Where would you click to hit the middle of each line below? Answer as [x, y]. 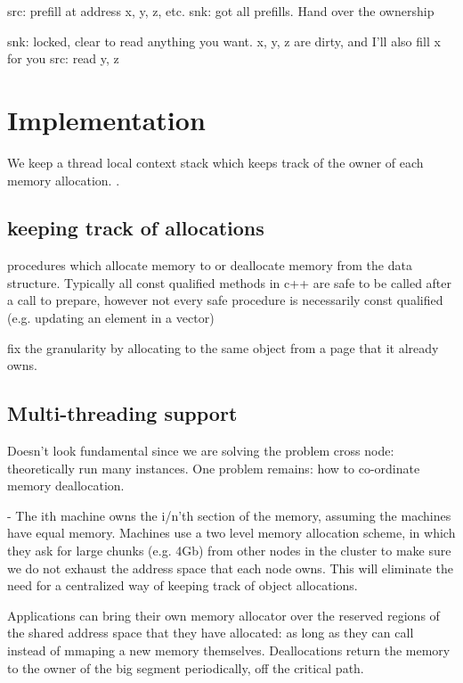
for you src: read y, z [63, 58]
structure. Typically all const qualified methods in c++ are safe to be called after [230, 282]
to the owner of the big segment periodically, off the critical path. [186, 667]
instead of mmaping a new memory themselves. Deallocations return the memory [229, 650]
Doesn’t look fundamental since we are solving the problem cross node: [201, 451]
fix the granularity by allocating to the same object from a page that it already [223, 347]
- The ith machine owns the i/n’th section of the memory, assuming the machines [229, 515]
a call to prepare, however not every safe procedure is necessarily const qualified [225, 300]
